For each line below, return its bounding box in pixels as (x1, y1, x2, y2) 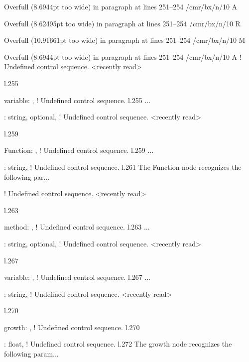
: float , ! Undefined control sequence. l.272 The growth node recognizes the (4, 339, 232, 349)
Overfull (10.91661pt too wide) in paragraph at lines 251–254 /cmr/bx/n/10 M (4, 35, 246, 45)
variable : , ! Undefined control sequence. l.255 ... (4, 95, 151, 105)
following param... (4, 349, 59, 359)
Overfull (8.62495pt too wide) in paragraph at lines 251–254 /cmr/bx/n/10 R (4, 18, 241, 28)
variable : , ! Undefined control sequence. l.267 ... (4, 272, 151, 282)
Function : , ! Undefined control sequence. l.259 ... (4, 145, 154, 155)
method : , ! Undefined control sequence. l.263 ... (4, 222, 150, 232)
